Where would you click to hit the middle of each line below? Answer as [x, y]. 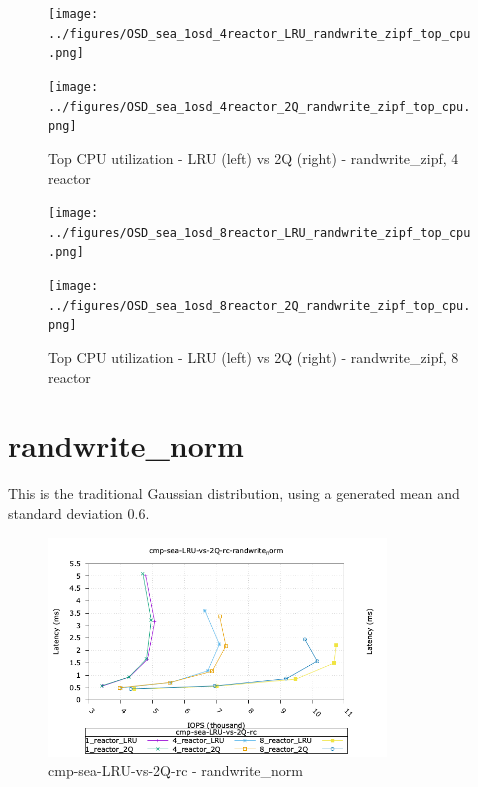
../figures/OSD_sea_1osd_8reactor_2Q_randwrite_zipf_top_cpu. [259, 305]
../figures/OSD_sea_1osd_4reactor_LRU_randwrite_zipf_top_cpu [259, 33]
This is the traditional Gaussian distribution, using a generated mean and [234, 493]
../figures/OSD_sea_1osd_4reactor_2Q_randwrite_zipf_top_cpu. [259, 106]
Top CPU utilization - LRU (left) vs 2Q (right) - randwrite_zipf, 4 [253, 157]
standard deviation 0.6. [79, 512]
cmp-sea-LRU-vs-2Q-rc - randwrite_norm [175, 770]
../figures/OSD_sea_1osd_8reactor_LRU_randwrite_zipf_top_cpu [259, 232]
